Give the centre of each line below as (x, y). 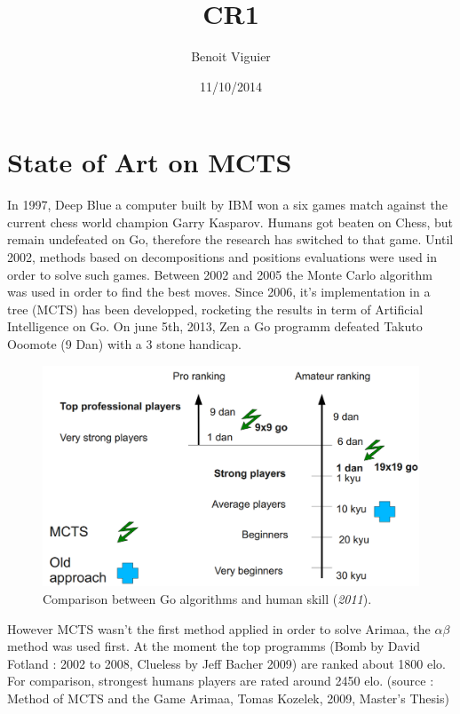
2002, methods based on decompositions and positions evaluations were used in (222, 257)
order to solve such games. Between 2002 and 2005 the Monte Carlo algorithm (220, 274)
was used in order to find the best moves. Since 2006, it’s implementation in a (219, 292)
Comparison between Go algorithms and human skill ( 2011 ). (207, 599)
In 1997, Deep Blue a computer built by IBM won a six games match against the (227, 205)
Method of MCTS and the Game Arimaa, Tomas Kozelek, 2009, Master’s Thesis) (228, 698)
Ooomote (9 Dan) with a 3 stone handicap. (124, 344)
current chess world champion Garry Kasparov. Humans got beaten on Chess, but (230, 222)
